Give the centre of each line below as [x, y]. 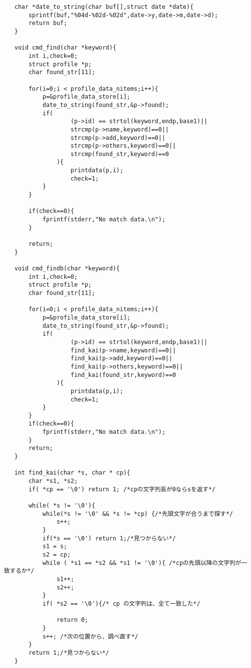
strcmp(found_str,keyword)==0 [120, 154]
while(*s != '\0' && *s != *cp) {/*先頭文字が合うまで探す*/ [138, 514]
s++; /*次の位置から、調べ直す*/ [90, 636]
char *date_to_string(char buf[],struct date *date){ [104, 7]
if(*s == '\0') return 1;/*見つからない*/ [109, 538]
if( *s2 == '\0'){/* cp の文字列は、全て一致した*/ [121, 603]
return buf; [48, 23]
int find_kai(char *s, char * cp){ [72, 473]
